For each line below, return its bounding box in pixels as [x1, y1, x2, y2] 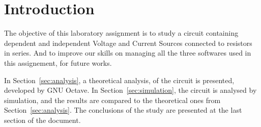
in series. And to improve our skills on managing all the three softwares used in [4, 47, 251, 58]
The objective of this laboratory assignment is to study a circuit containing [4, 28, 239, 38]
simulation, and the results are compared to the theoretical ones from [4, 94, 221, 105]
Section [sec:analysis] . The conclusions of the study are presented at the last [4, 105, 242, 115]
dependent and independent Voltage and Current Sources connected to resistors [4, 37, 252, 48]
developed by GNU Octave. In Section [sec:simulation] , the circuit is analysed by [4, 85, 257, 95]
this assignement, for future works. [4, 57, 112, 68]
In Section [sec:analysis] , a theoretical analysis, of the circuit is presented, [4, 74, 235, 85]
